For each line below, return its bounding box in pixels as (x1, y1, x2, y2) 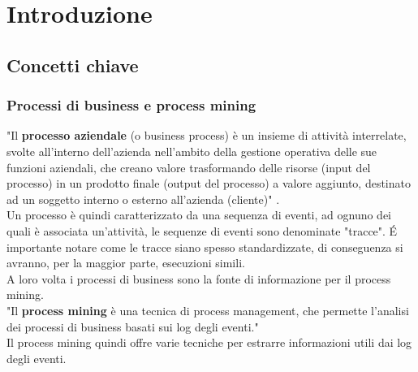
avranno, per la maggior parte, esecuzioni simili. (6, 254, 245, 271)
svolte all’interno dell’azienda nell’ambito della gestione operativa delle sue (6, 142, 377, 159)
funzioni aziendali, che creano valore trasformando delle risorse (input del (6, 158, 371, 175)
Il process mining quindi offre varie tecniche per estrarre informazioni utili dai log (6, 334, 412, 351)
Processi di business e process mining (6, 95, 256, 115)
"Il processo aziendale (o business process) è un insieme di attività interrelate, (6, 127, 407, 144)
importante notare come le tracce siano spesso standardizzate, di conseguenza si (6, 238, 403, 255)
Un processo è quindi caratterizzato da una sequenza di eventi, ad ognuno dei (6, 206, 392, 223)
